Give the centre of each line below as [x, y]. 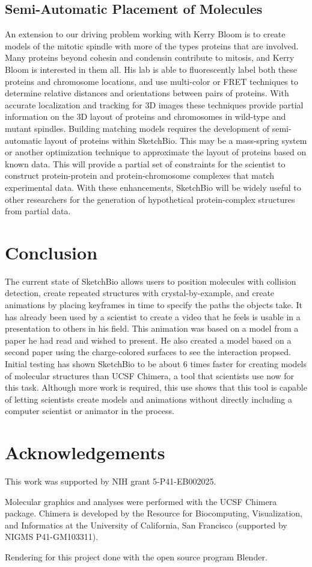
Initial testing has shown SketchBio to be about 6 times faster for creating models [156, 363]
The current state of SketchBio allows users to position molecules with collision [151, 281]
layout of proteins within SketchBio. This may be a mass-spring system [176, 140]
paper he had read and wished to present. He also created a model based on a [148, 340]
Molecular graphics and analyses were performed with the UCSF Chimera [141, 501]
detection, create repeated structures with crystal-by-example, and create [140, 293]
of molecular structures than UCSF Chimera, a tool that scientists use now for [150, 375]
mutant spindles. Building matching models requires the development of [137, 128]
